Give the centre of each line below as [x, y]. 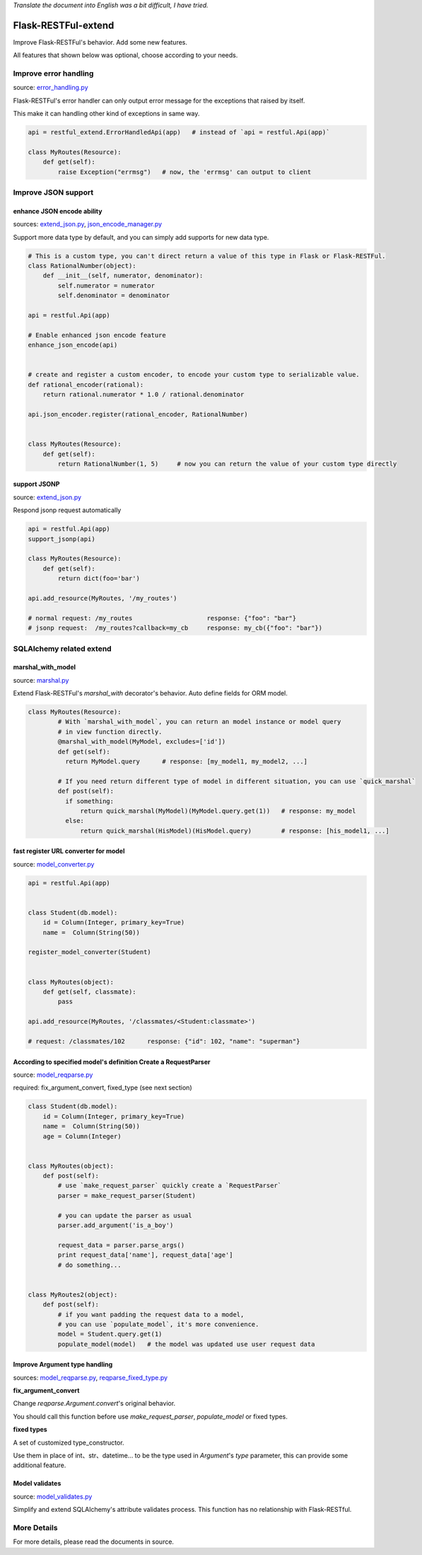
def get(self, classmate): [90, 992]
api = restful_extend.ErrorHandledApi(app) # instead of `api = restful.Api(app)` [179, 132]
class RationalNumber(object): [82, 266]
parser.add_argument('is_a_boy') [116, 1225]
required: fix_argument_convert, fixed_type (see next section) [102, 1088]
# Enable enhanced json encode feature [97, 335]
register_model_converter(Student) [89, 952]
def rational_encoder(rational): [86, 385]
